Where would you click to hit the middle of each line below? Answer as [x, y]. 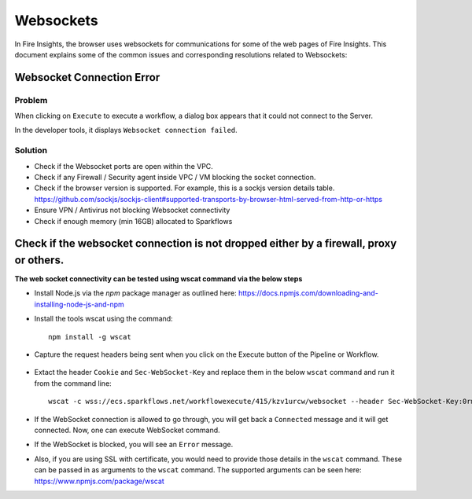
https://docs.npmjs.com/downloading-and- [308, 293]
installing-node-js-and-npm [79, 304]
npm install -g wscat [90, 337]
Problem [31, 100]
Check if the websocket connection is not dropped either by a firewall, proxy [206, 244]
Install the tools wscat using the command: [103, 319]
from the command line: [73, 383]
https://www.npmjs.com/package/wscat [99, 481]
